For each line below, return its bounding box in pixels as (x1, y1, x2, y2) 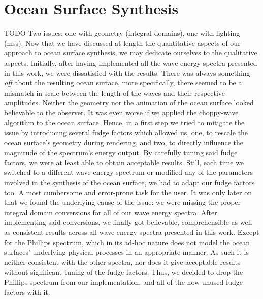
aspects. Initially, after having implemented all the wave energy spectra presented (4, 57, 257, 68)
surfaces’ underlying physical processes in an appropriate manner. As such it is (4, 247, 249, 257)
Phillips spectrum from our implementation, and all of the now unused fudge (4, 276, 243, 287)
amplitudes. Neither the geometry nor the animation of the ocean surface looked (4, 97, 254, 108)
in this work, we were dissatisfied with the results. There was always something (4, 67, 250, 78)
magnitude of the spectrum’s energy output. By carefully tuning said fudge (4, 147, 238, 158)
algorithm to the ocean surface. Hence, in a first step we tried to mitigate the (4, 117, 245, 128)
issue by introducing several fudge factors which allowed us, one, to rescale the (4, 127, 248, 138)
